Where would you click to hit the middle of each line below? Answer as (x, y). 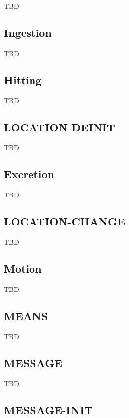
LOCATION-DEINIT (60, 127)
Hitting (23, 80)
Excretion (29, 174)
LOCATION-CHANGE (64, 221)
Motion (23, 268)
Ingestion (28, 32)
